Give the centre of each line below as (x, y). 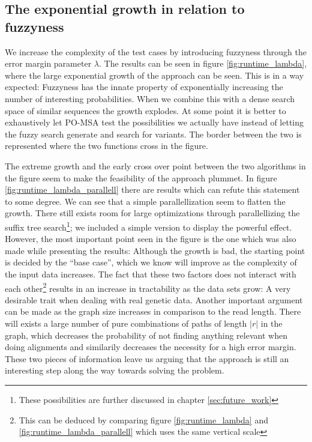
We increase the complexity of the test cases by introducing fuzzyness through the (156, 51)
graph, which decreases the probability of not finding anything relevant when (146, 335)
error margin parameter (48, 63)
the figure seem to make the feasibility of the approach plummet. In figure (141, 177)
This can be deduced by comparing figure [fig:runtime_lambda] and (143, 419)
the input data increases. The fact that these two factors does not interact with (151, 274)
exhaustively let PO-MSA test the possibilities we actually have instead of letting (154, 122)
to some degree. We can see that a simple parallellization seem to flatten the (145, 201)
